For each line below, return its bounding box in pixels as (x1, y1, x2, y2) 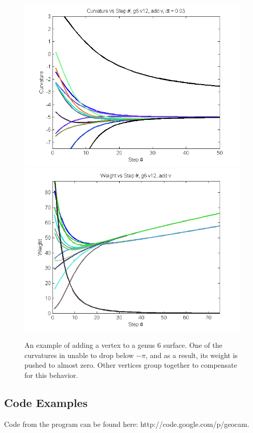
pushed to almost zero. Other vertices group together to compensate (24, 360, 237, 370)
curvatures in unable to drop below (24, 349, 134, 360)
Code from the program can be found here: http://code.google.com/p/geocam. (4, 418, 249, 429)
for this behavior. (24, 369, 78, 380)
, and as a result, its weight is (146, 349, 238, 360)
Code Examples (4, 394, 88, 410)
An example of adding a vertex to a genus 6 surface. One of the (24, 340, 222, 350)
